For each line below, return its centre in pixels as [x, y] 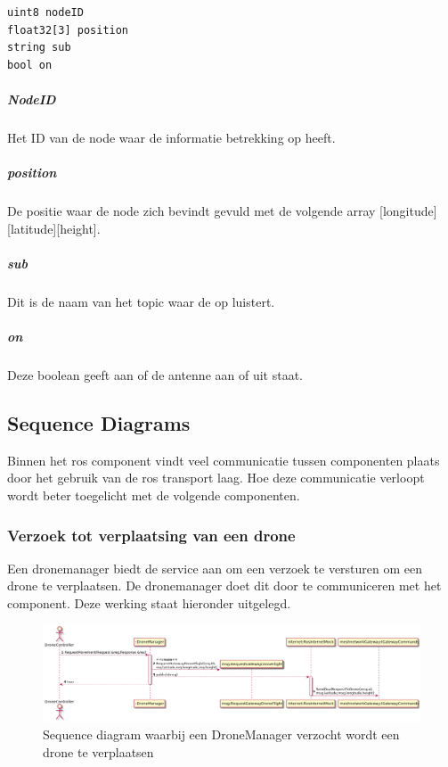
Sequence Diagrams [99, 422]
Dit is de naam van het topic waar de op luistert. [141, 301]
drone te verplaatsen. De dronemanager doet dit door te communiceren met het [224, 586]
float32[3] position [68, 30]
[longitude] [408, 211]
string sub [39, 48]
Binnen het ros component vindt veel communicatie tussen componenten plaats [224, 460]
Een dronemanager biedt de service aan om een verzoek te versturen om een [215, 568]
